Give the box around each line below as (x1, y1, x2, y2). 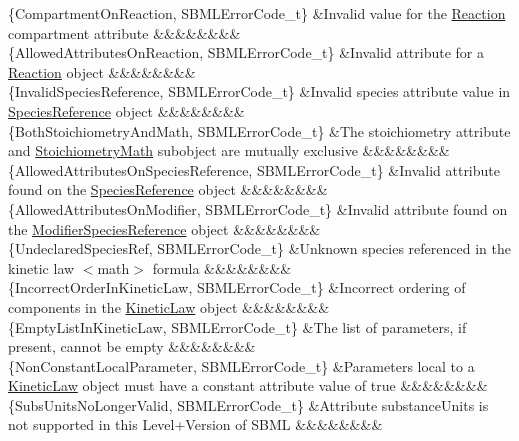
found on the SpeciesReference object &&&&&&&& (8, 179, 328, 200)
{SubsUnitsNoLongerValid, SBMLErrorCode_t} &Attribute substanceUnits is (8, 394, 489, 415)
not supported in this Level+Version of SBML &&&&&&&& (8, 414, 383, 435)
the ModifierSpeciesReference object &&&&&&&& (8, 218, 321, 239)
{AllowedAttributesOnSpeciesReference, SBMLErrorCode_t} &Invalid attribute (8, 159, 500, 180)
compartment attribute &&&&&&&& (8, 22, 241, 43)
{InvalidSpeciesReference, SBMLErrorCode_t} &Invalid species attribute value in (8, 81, 511, 102)
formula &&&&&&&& (152, 257, 292, 278)
